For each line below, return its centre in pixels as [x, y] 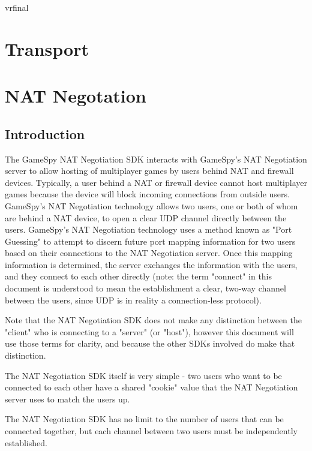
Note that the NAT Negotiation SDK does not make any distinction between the [153, 320]
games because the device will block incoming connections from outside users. [147, 194]
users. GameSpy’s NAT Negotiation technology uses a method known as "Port [148, 229]
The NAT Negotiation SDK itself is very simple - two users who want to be [143, 375]
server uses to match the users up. [67, 399]
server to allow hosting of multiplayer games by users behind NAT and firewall [149, 171]
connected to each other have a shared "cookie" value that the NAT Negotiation [151, 387]
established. [26, 442]
